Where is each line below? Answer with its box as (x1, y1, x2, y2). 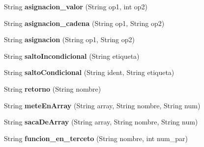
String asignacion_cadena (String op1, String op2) (4, 18, 165, 28)
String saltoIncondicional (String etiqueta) (4, 50, 140, 61)
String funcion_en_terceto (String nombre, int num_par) (4, 133, 188, 143)
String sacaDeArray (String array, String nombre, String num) (4, 117, 198, 127)
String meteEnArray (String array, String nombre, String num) (4, 100, 201, 110)
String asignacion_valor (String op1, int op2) (4, 1, 148, 11)
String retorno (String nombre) (4, 83, 101, 94)
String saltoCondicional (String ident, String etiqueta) (4, 67, 175, 77)
